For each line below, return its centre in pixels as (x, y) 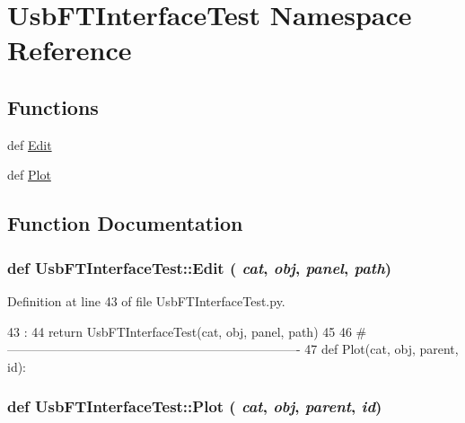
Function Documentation (125, 223)
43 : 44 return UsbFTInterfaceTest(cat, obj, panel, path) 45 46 (180, 331)
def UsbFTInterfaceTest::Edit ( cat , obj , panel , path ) (200, 267)
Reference (70, 50)
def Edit (30, 144)
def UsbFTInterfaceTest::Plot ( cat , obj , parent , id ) (195, 406)
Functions (53, 106)
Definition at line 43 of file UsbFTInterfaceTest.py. (146, 300)
